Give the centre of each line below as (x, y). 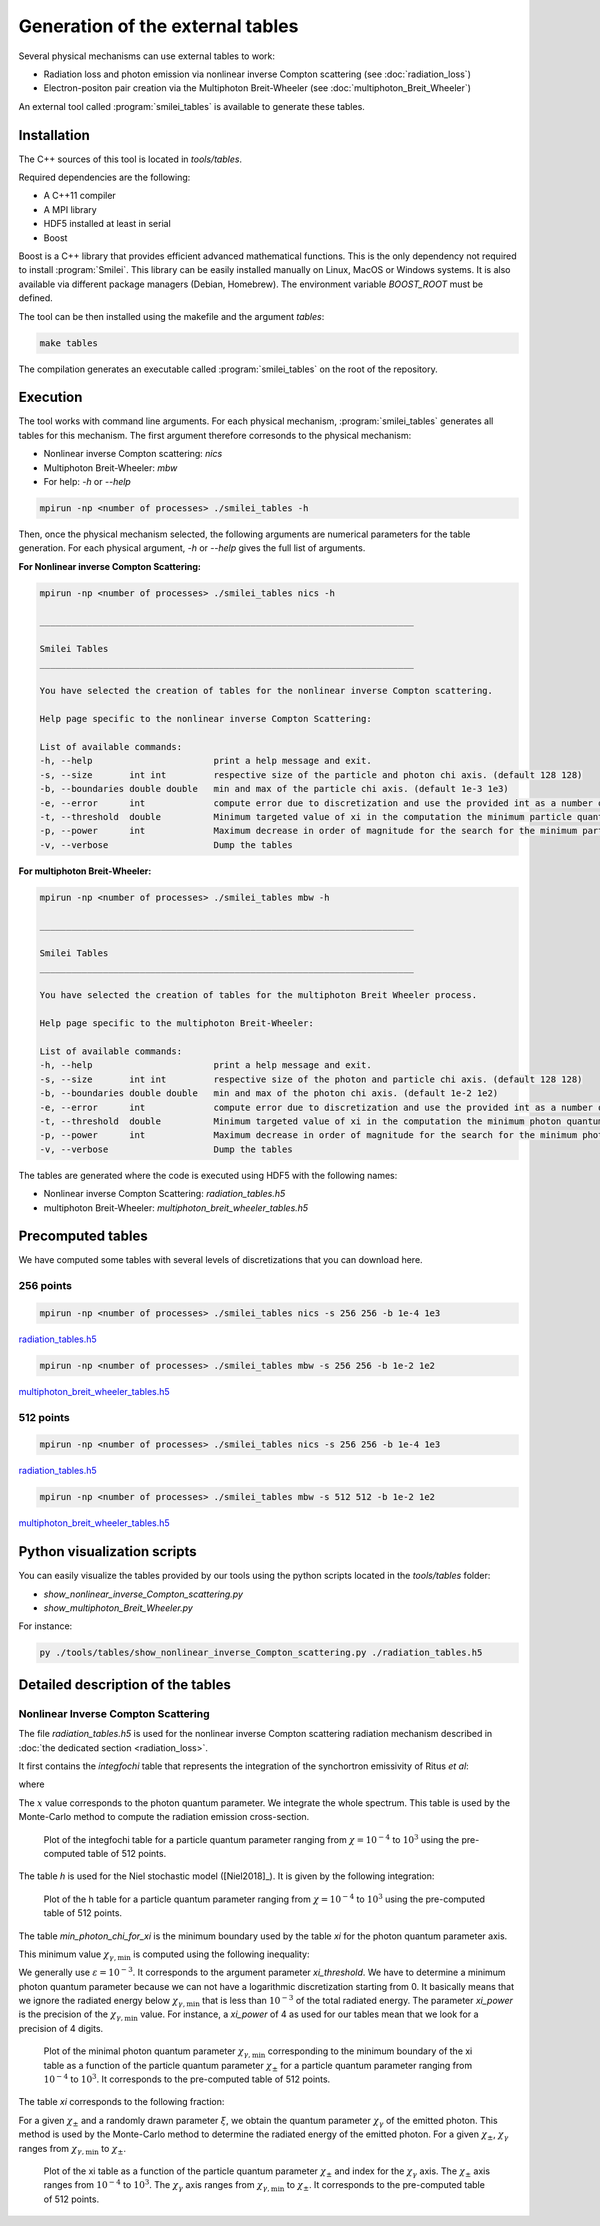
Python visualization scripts (107, 1551)
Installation (54, 135)
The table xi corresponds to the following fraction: (121, 2102)
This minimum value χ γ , (67, 1955)
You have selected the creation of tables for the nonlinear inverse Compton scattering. (266, 691)
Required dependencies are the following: (104, 177)
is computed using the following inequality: (221, 1954)
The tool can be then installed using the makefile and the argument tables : (171, 316)
